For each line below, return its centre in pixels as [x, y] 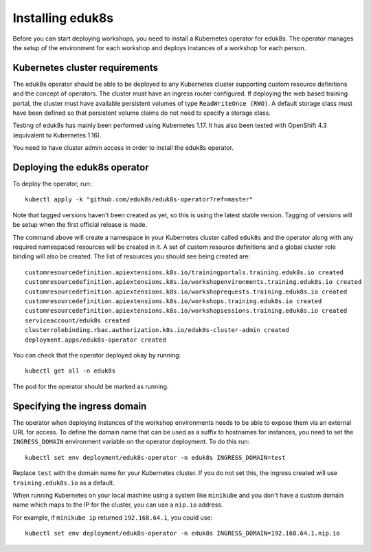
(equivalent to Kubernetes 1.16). [57, 135]
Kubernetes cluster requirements [85, 68]
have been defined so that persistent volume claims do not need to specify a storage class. [142, 113]
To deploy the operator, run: [52, 184]
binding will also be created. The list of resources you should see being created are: [132, 256]
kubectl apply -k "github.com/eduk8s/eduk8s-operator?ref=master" [139, 200]
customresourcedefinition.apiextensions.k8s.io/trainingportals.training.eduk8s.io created [184, 272]
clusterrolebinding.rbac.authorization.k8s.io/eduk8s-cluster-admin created [157, 330]
